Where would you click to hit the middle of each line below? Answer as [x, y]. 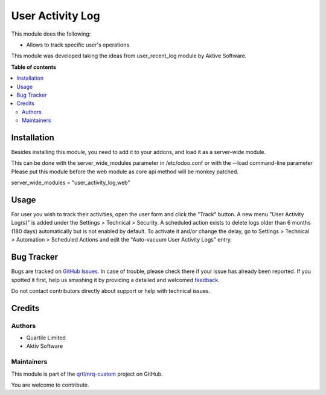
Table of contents [34, 67]
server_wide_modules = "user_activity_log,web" [71, 183]
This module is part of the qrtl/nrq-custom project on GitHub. [87, 374]
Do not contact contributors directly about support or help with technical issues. [111, 291]
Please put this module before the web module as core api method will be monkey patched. [125, 172]
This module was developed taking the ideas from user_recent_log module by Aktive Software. [129, 56]
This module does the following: [51, 34]
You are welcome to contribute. [50, 385]
